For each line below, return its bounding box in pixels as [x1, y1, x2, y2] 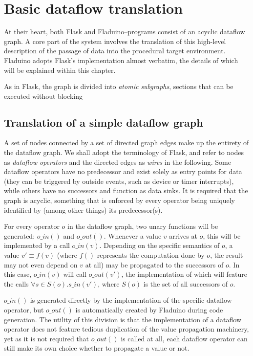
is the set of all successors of [143, 278, 228, 289]
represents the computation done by [97, 250, 205, 260]
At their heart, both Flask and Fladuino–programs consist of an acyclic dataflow [4, 26, 245, 37]
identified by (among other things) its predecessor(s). [4, 204, 163, 215]
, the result [210, 250, 243, 260]
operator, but [4, 304, 44, 314]
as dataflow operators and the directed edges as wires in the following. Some [4, 156, 231, 167]
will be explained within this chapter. [4, 65, 116, 75]
